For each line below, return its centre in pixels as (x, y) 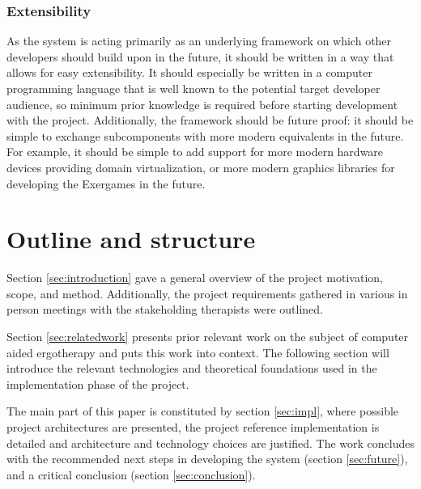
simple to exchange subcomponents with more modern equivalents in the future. (205, 135)
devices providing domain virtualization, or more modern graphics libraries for (201, 167)
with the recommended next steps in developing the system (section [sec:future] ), (207, 459)
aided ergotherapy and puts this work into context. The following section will (198, 352)
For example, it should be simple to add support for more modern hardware (195, 152)
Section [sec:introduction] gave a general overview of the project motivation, (195, 278)
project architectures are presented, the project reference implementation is (193, 427)
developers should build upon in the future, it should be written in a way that (200, 56)
